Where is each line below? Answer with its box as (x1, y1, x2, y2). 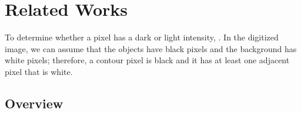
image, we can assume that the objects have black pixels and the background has (5, 42, 297, 54)
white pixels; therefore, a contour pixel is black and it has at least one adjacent (5, 54, 290, 66)
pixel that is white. (5, 65, 73, 77)
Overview (5, 94, 63, 112)
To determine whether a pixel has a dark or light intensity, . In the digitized (5, 31, 279, 43)
